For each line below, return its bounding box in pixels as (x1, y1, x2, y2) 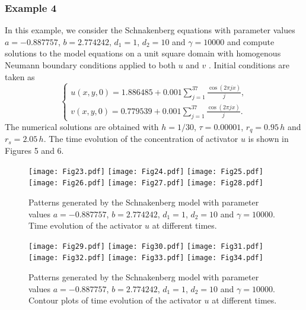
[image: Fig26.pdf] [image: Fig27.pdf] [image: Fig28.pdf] (28, 179, 263, 188)
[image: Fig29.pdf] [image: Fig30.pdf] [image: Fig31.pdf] (28, 242, 263, 251)
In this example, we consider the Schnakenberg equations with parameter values (5, 24, 295, 36)
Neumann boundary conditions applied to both (5, 59, 176, 71)
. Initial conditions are (209, 59, 289, 71)
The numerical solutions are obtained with (5, 120, 159, 132)
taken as (5, 70, 35, 83)
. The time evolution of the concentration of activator (43, 132, 238, 145)
